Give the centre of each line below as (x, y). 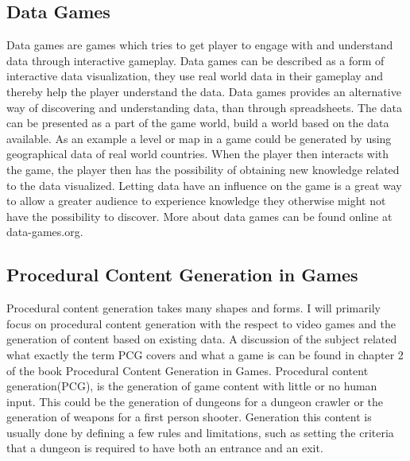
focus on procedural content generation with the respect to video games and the (201, 323)
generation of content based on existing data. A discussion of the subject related (202, 339)
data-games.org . (45, 232)
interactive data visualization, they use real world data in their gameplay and (195, 76)
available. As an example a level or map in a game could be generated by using (199, 138)
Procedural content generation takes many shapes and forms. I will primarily (193, 308)
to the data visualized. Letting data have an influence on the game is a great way (204, 185)
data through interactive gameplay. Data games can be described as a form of (195, 60)
